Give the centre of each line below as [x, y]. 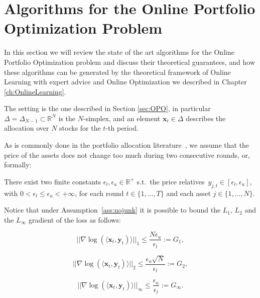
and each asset [188, 193]
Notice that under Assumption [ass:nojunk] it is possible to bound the [112, 210]
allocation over [27, 128]
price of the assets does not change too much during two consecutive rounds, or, [127, 155]
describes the [206, 118]
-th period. [122, 128]
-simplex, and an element [122, 118]
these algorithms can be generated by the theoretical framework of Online [117, 72]
